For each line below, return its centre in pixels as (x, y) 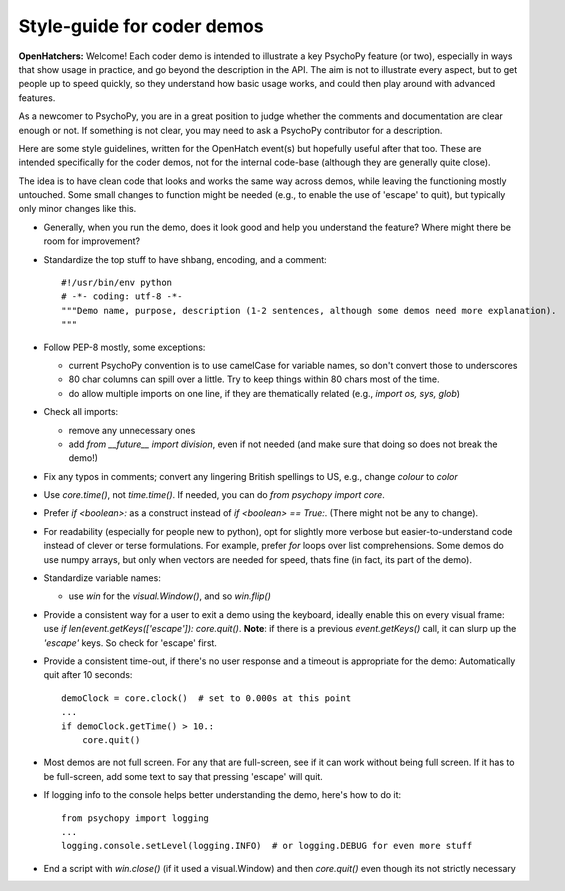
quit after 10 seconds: (88, 675)
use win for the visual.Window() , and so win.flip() (170, 596)
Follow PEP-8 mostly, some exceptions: (124, 347)
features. (37, 97)
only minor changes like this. (77, 209)
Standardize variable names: (102, 578)
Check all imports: (81, 412)
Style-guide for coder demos (141, 26)
